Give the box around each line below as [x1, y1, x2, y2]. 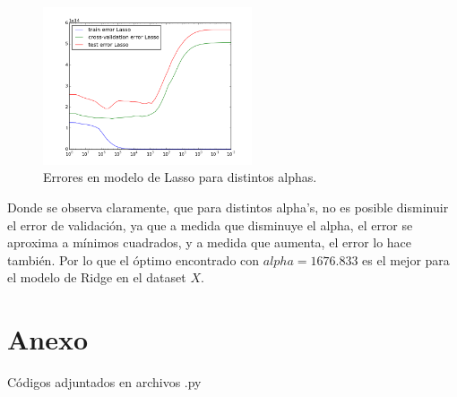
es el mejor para [362, 250, 450, 269]
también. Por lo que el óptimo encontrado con [7, 250, 260, 269]
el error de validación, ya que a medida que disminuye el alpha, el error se [7, 215, 413, 234]
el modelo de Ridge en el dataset [7, 268, 186, 287]
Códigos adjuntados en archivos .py [7, 373, 202, 392]
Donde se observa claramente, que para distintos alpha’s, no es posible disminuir [7, 197, 449, 216]
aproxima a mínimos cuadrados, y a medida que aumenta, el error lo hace [7, 233, 412, 252]
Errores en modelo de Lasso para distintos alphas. [43, 168, 317, 186]
